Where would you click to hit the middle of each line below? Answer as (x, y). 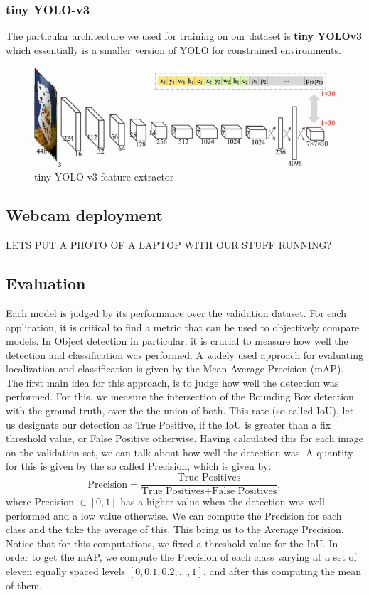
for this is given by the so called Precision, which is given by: (139, 466)
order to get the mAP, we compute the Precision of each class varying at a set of (181, 557)
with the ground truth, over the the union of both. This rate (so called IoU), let (180, 411)
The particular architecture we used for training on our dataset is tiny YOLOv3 (184, 36)
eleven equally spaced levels (66, 571)
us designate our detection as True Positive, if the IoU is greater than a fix (169, 424)
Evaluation (46, 283)
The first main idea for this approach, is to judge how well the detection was (172, 382)
